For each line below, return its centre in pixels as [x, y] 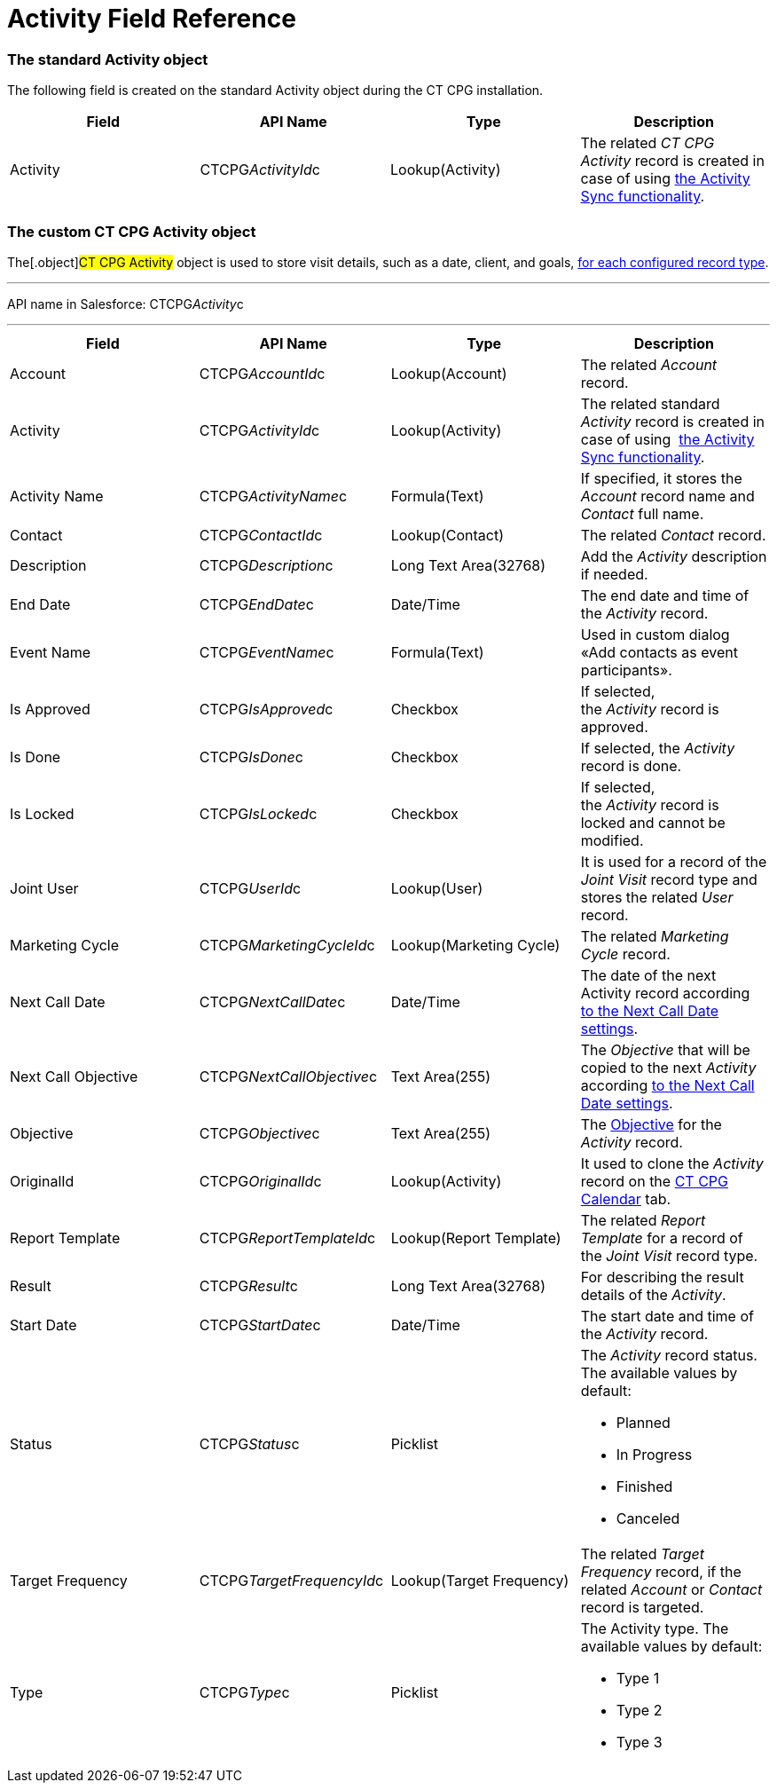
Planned [643, 1422]
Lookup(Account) [449, 373]
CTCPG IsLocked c [258, 813]
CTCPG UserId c [250, 888]
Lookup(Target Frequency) [480, 1580]
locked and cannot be [653, 822]
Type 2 [639, 1710]
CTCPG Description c [266, 565]
